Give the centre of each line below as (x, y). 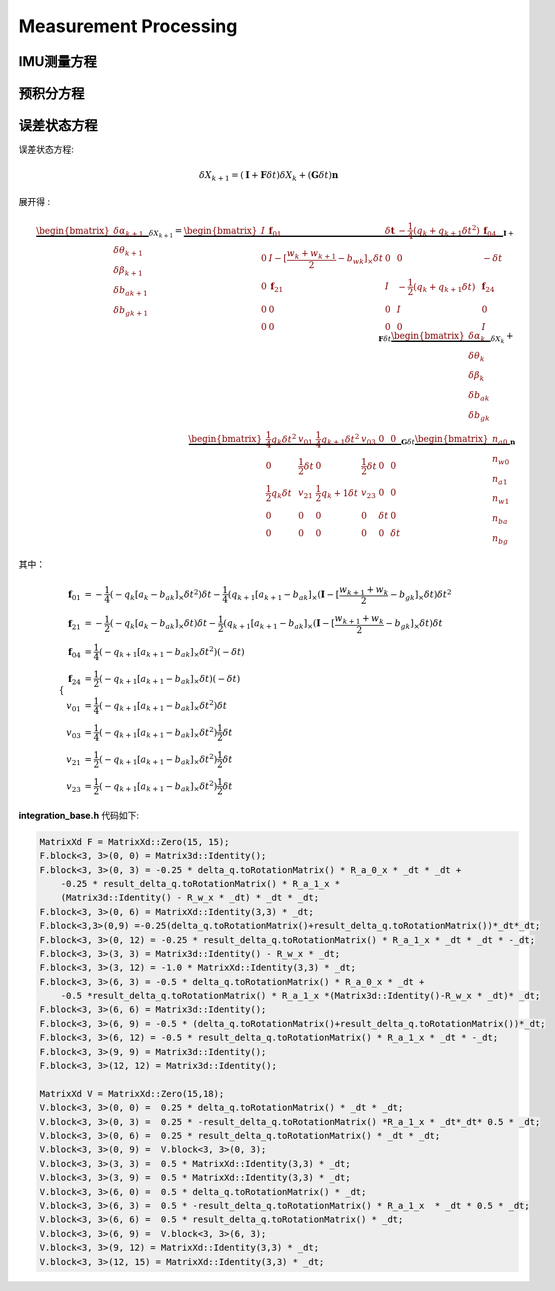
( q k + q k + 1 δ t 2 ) (446, 231)
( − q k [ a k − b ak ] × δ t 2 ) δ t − (165, 594)
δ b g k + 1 (131, 311)
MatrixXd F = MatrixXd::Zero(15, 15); (134, 841)
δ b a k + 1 (131, 291)
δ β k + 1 (128, 271)
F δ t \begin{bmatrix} (421, 337)
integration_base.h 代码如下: (79, 815)
